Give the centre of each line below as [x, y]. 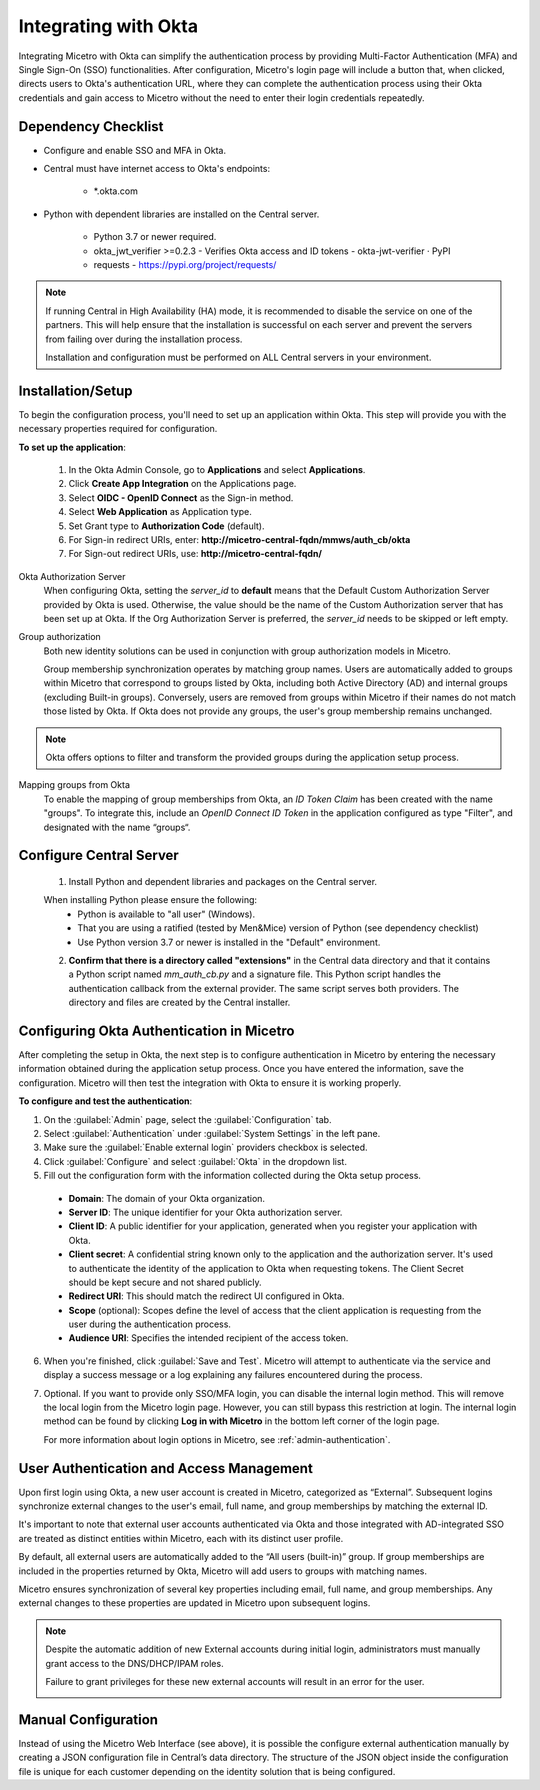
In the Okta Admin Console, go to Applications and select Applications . [217, 469]
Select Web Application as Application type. [160, 512]
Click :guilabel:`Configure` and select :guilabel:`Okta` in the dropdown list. [195, 1161]
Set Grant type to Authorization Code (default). [166, 526]
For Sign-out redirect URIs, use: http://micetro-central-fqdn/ [195, 554]
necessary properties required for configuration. [118, 429]
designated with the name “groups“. [117, 827]
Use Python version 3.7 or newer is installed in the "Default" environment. [229, 942]
